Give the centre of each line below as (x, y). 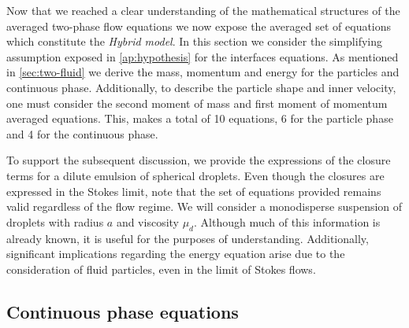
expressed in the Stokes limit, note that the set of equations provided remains (194, 191)
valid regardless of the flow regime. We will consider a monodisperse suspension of (204, 206)
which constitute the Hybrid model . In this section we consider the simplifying (195, 41)
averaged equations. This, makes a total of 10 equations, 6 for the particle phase (200, 118)
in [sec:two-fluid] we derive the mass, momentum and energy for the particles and (203, 72)
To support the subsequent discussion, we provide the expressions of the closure (199, 160)
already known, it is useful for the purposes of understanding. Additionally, (188, 238)
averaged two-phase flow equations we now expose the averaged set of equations (199, 26)
